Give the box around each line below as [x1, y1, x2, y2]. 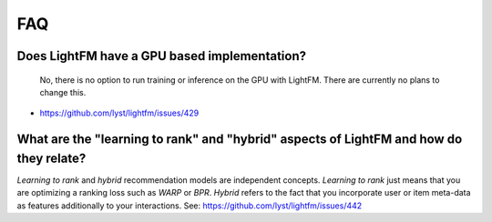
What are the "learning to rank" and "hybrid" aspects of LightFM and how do [16, 132, 463, 147]
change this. [39, 86, 87, 97]
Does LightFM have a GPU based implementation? [16, 48, 307, 64]
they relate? [16, 150, 87, 166]
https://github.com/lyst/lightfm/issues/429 [39, 107, 200, 118]
